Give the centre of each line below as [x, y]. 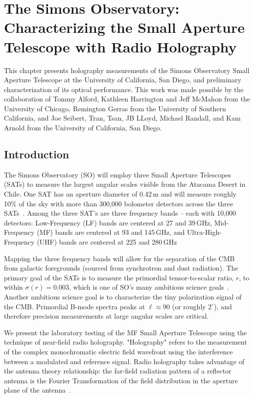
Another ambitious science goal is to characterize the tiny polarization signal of [123, 296]
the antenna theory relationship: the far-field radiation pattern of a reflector [118, 371]
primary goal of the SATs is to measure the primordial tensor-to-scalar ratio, [119, 277]
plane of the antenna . [37, 390]
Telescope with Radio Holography [120, 46]
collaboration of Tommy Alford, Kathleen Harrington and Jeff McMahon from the [127, 99]
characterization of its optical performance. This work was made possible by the [124, 89]
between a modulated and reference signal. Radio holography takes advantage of [124, 361]
